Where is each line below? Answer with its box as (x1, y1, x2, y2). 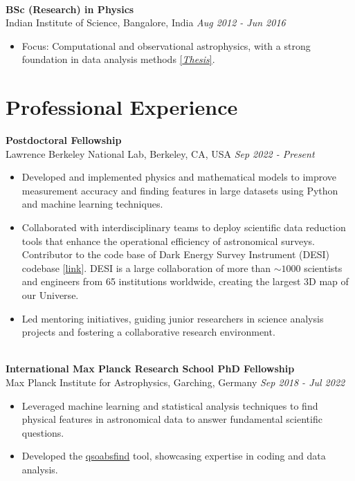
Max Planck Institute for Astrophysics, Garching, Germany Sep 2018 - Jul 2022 (6, 375, 345, 389)
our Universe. (21, 288, 79, 302)
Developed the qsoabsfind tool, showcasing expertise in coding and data (21, 448, 326, 463)
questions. (21, 425, 64, 439)
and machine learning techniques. (21, 197, 163, 211)
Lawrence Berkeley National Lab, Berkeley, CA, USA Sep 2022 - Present (6, 146, 315, 161)
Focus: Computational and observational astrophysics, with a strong (21, 38, 311, 53)
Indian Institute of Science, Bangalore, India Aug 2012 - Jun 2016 (6, 15, 286, 30)
